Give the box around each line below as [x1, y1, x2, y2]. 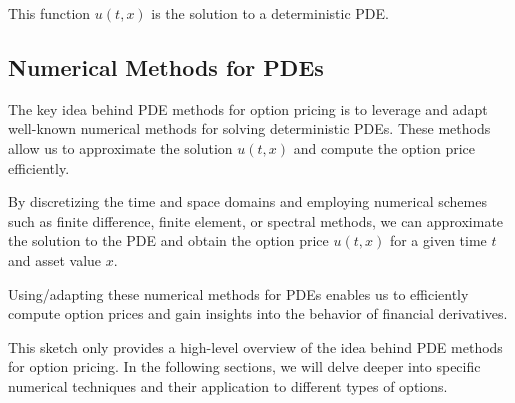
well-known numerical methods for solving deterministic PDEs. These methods [8, 118, 491, 139]
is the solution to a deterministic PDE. [151, 3, 389, 23]
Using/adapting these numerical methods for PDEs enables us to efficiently [8, 283, 469, 304]
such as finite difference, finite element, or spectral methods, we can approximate [8, 210, 504, 231]
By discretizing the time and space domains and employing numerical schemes [8, 191, 487, 212]
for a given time [389, 230, 487, 251]
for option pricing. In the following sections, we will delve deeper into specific [8, 356, 481, 377]
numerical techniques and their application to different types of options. [8, 375, 448, 396]
